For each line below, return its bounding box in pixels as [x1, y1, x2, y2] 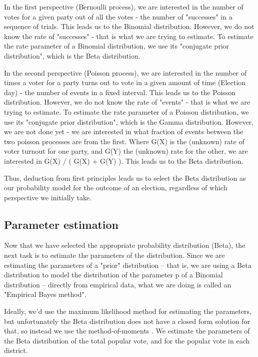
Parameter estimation [4, 216, 119, 232]
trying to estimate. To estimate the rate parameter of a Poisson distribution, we [4, 106, 249, 117]
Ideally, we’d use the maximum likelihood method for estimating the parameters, [4, 306, 252, 316]
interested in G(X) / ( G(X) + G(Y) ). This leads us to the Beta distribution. [4, 155, 243, 166]
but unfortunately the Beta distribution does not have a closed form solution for [4, 315, 250, 326]
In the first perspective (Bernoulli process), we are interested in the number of [4, 2, 243, 12]
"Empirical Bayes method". [4, 289, 86, 299]
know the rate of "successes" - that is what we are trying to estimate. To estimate [4, 31, 253, 41]
